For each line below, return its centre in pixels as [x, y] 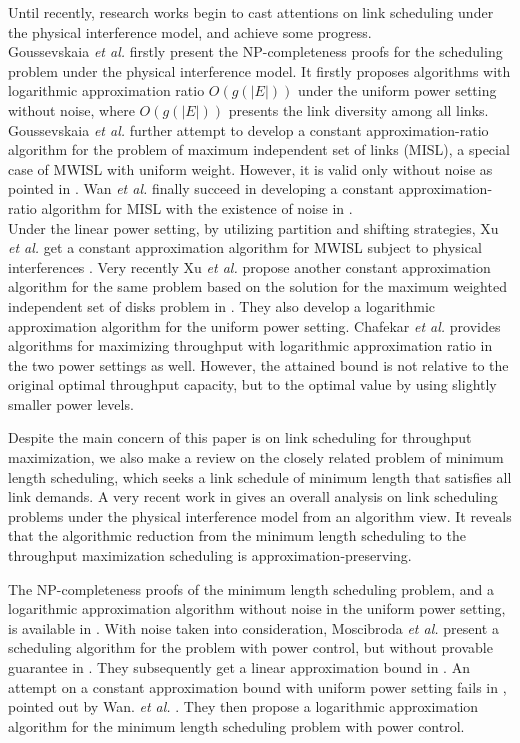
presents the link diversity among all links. [358, 109]
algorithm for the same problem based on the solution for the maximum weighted [257, 286]
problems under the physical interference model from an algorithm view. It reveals [260, 515]
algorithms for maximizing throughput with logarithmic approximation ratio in [250, 345]
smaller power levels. [71, 403]
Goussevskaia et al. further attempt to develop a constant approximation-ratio [248, 129]
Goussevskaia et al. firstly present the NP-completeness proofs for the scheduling [255, 51]
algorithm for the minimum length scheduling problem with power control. [236, 725]
